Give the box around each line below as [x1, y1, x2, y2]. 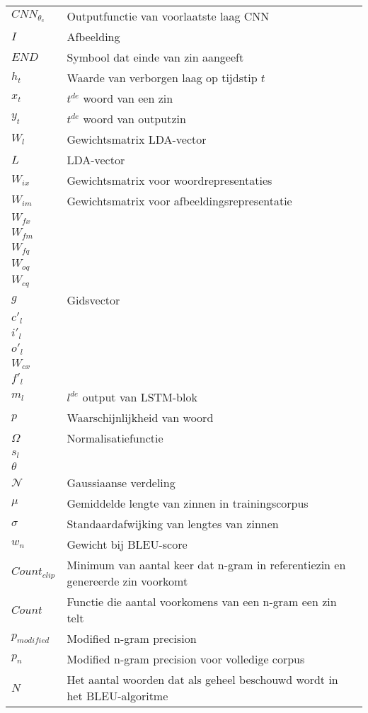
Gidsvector [67, 291, 120, 308]
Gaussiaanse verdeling [67, 474, 176, 491]
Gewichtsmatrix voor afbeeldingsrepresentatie [67, 193, 292, 209]
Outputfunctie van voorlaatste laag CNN [67, 8, 270, 24]
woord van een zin [83, 90, 173, 106]
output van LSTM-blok [82, 389, 197, 406]
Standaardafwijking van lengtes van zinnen [67, 515, 279, 532]
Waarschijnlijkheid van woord [67, 409, 214, 426]
